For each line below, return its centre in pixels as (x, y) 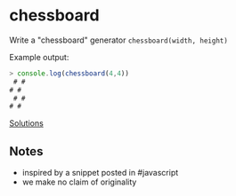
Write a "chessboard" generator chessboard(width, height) (119, 40)
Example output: (39, 57)
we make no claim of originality (79, 182)
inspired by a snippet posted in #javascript (100, 173)
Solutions (27, 123)
